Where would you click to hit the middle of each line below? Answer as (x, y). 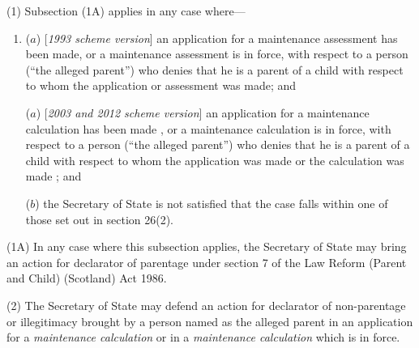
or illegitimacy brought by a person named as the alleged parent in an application (210, 321)
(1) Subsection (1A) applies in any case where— (126, 11)
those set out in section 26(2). (100, 219)
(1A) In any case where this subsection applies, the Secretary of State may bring (207, 246)
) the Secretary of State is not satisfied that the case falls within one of (212, 203)
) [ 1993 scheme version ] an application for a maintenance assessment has (217, 38)
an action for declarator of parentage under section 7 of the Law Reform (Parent (207, 262)
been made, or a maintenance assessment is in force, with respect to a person (217, 54)
